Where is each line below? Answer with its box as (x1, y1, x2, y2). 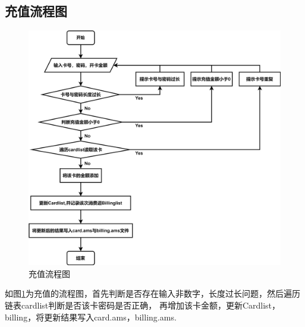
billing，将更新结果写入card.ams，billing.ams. (5, 310, 177, 323)
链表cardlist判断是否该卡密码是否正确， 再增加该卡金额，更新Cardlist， (5, 299, 281, 311)
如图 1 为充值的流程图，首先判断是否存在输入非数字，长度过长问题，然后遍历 (5, 287, 300, 300)
